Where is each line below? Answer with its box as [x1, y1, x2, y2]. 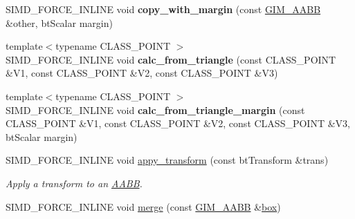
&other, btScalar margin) [6, 15, 113, 30]
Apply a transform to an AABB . [6, 175, 143, 190]
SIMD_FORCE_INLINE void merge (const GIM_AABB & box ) [6, 199, 281, 213]
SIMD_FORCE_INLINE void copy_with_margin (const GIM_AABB [6, 2, 321, 16]
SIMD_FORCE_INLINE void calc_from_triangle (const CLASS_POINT [6, 52, 336, 66]
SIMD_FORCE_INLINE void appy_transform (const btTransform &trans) [6, 153, 329, 167]
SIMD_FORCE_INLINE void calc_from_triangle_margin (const [6, 102, 305, 117]
